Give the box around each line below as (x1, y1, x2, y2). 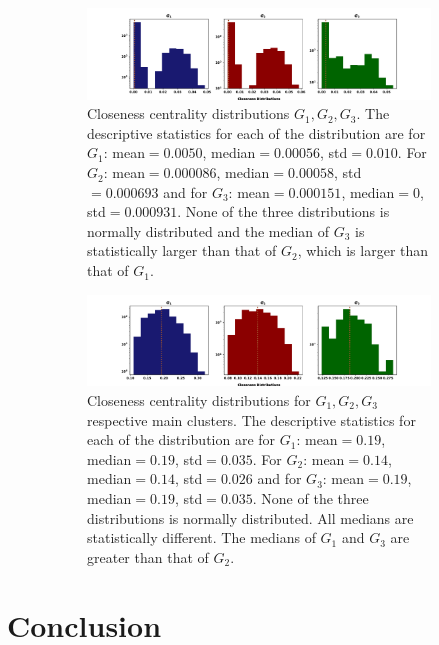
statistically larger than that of (87, 240, 277, 261)
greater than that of (87, 546, 209, 567)
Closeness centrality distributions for (87, 389, 311, 410)
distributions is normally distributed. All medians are (87, 507, 414, 528)
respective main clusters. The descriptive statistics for (87, 409, 416, 430)
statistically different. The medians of (87, 527, 316, 548)
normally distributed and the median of (87, 220, 330, 241)
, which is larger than (297, 240, 429, 261)
